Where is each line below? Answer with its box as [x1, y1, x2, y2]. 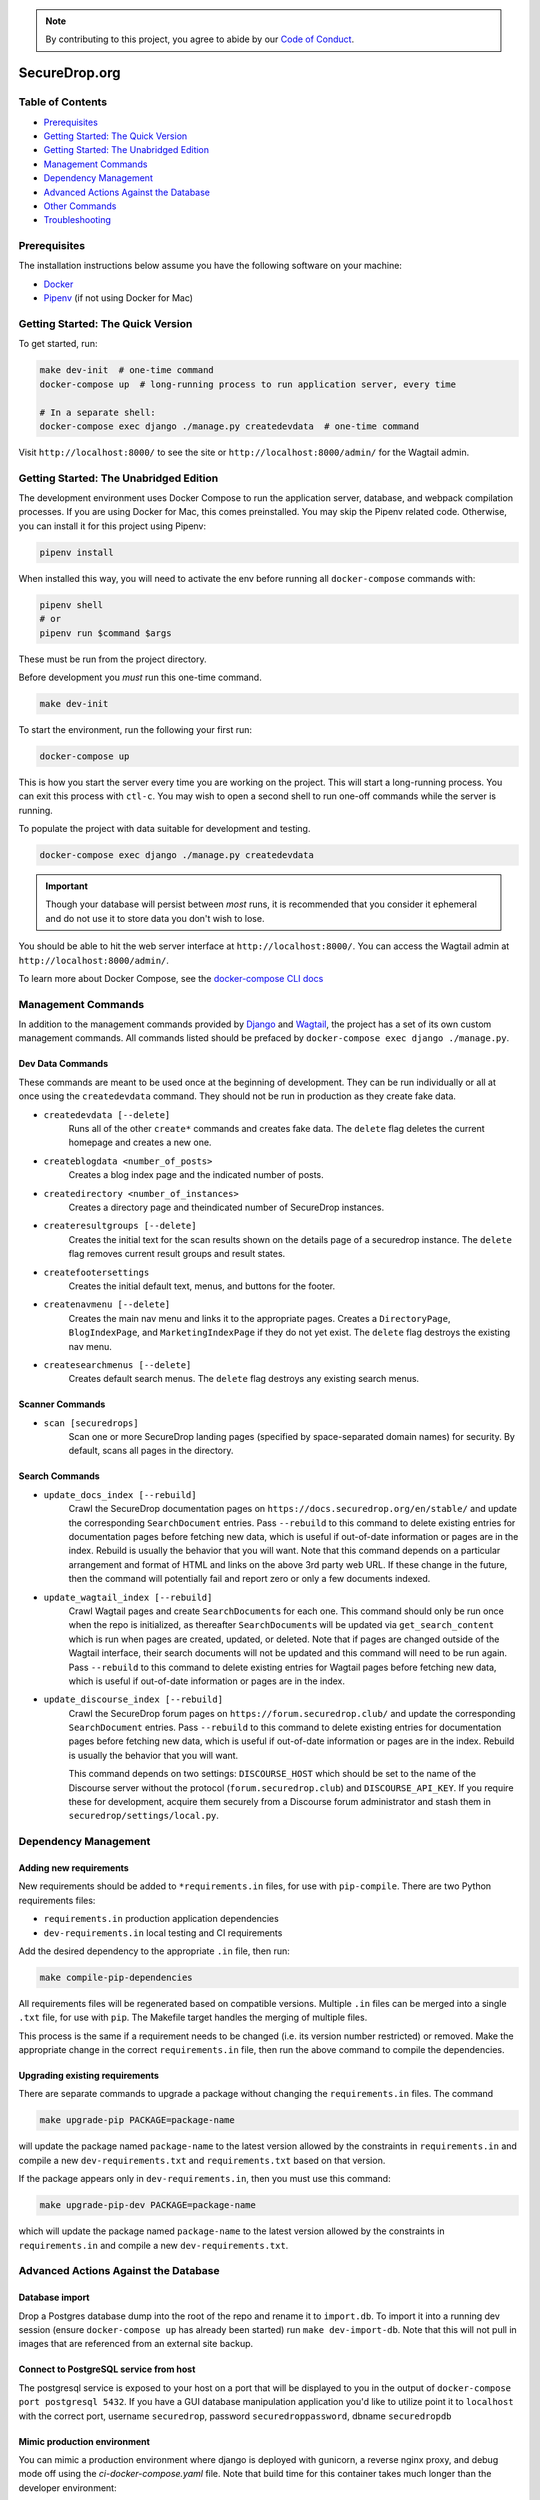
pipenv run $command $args [39, 627, 172, 639]
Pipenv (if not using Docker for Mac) [43, 292, 194, 304]
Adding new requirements [18, 1862, 129, 1874]
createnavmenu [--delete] [43, 1299, 171, 1310]
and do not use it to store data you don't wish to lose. [45, 912, 265, 924]
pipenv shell [39, 599, 104, 610]
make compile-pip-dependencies [39, 1971, 194, 1983]
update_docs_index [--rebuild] [43, 1489, 197, 1500]
